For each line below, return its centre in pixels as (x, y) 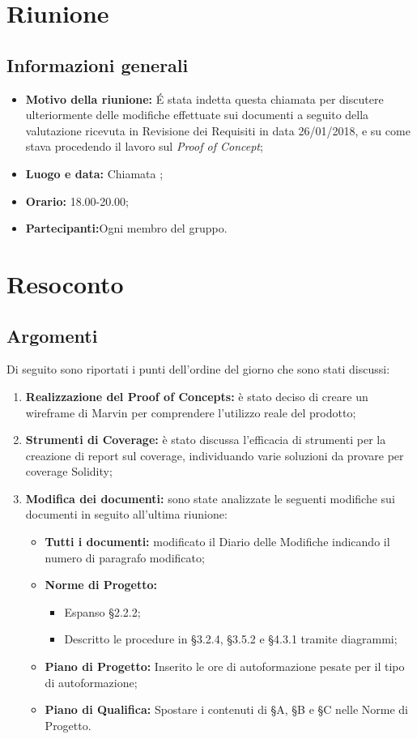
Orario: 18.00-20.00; (77, 201)
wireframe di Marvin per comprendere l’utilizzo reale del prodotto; (191, 412)
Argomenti (52, 335)
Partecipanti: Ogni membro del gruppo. (126, 228)
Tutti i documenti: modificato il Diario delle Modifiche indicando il (217, 542)
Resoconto (65, 283)
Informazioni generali (98, 64)
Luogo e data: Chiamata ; (94, 173)
